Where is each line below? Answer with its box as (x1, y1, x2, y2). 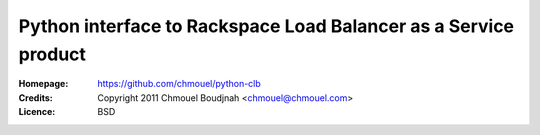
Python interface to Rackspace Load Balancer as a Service (18, 15, 515, 37)
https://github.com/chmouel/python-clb (97, 78, 262, 90)
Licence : (18, 106, 56, 118)
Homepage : (18, 78, 69, 90)
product (18, 43, 87, 65)
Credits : (18, 91, 54, 104)
